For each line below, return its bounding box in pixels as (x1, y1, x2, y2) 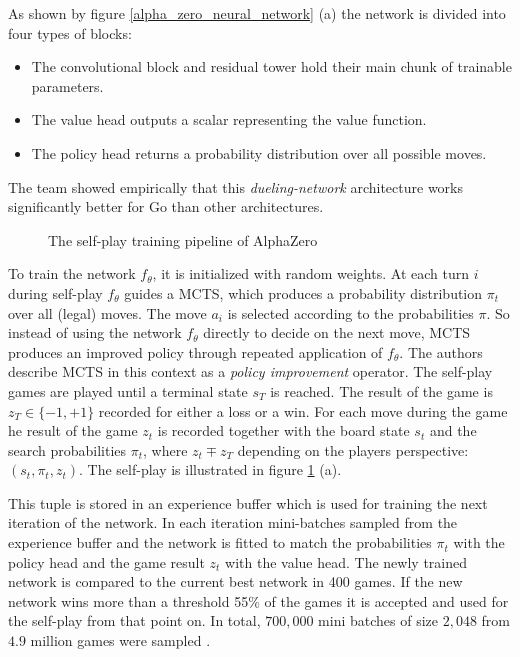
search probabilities (8, 439, 127, 460)
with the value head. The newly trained (225, 551, 468, 572)
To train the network (8, 263, 136, 284)
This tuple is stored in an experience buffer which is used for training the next (8, 492, 488, 513)
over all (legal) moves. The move (8, 302, 207, 323)
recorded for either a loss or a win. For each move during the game (98, 400, 508, 421)
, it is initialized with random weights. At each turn (152, 263, 469, 284)
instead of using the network (8, 322, 182, 343)
